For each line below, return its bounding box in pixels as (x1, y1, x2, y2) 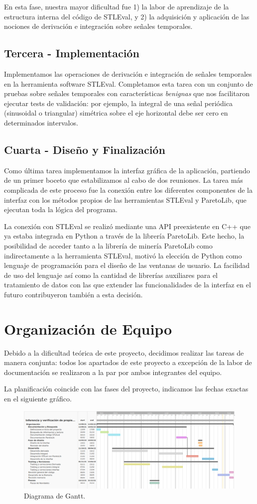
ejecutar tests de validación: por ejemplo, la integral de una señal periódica (4, 98, 233, 108)
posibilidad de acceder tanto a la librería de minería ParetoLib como (4, 240, 213, 251)
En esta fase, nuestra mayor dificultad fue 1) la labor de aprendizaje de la (4, 1, 229, 11)
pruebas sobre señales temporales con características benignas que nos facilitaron (4, 88, 250, 99)
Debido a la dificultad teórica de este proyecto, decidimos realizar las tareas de (4, 347, 244, 358)
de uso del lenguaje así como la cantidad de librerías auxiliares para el (4, 269, 218, 280)
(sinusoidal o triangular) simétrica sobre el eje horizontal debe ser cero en (4, 108, 228, 118)
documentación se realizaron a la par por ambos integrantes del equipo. (4, 367, 222, 377)
